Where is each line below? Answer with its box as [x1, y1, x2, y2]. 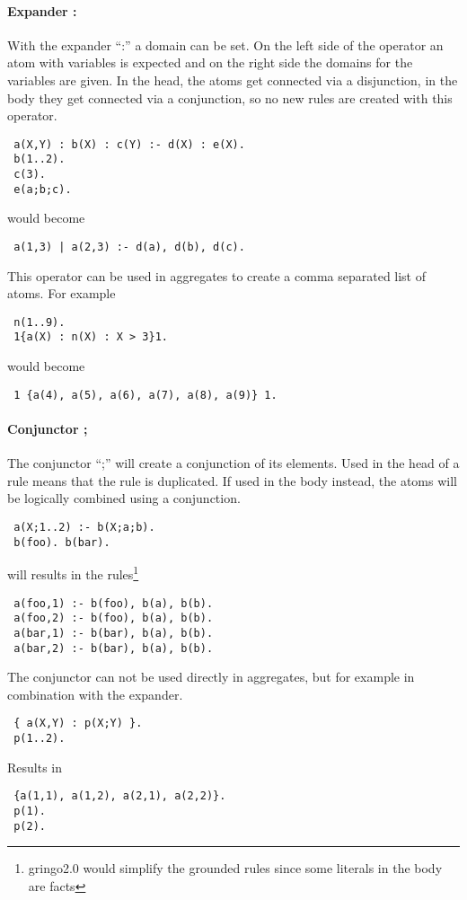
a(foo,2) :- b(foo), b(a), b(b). [13, 612, 214, 625]
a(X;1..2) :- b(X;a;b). [13, 520, 155, 534]
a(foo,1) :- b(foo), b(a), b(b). [13, 596, 214, 610]
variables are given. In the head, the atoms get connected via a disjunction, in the [7, 70, 458, 89]
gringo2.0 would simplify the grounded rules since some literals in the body [28, 859, 443, 878]
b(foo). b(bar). [13, 535, 110, 549]
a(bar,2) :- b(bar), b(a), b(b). [13, 641, 214, 655]
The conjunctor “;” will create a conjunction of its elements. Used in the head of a [7, 454, 460, 472]
